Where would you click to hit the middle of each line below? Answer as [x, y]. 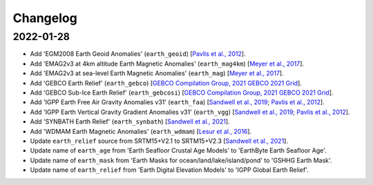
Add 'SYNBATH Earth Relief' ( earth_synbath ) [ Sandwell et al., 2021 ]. [130, 121]
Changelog [45, 18]
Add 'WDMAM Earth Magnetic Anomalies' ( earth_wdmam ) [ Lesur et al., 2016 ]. [141, 131]
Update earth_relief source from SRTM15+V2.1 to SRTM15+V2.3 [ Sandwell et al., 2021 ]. [159, 141]
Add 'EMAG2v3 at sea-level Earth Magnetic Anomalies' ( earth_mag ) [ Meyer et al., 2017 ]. [157, 73]
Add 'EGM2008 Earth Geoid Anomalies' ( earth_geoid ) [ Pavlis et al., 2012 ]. [138, 54]
